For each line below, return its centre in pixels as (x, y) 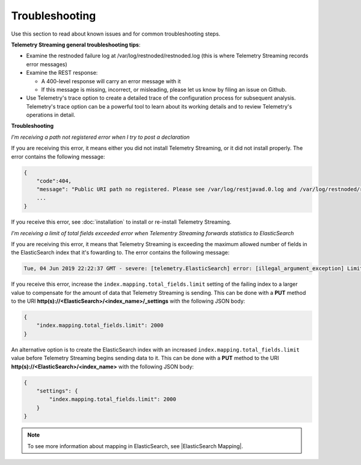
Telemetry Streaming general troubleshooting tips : (76, 45)
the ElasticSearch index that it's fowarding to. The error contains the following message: (120, 253)
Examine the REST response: (62, 73)
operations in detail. (51, 115)
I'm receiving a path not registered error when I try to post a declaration (100, 137)
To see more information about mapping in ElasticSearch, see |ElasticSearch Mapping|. (135, 446)
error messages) (47, 64)
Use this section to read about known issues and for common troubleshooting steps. (116, 34)
